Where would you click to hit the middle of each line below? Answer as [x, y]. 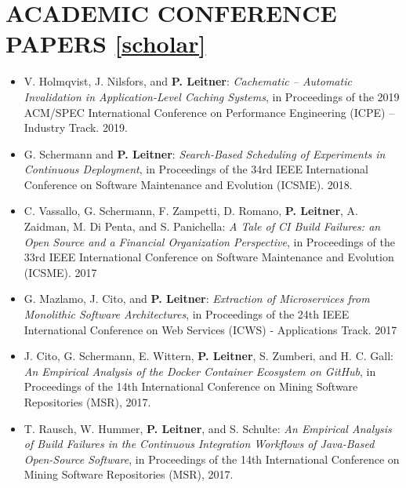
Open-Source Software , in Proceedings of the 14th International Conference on [212, 459]
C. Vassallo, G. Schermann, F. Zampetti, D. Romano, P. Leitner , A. [191, 211]
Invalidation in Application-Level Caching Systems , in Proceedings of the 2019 [212, 96]
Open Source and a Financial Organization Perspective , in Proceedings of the [209, 241]
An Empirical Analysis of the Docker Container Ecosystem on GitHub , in [200, 371]
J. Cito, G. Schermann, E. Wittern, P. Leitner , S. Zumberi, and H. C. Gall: [208, 356]
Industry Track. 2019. [76, 127]
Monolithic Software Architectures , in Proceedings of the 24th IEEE [187, 314]
